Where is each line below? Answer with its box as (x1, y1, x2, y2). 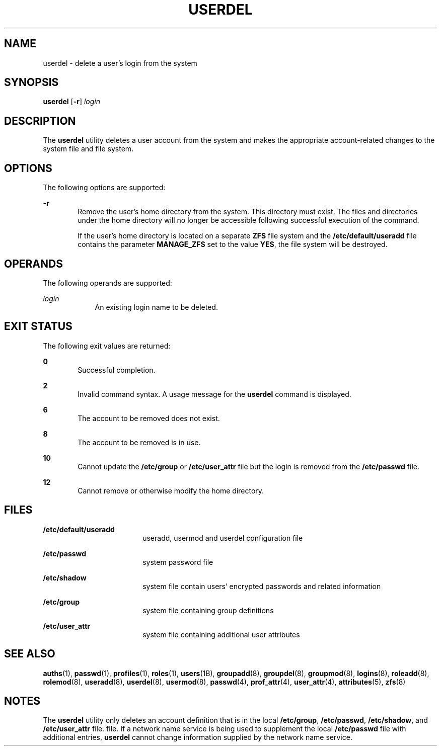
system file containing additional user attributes (142, 630, 300, 639)
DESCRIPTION (4, 114, 76, 127)
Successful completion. (78, 365, 156, 374)
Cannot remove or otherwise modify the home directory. (78, 486, 264, 495)
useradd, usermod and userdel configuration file (142, 533, 303, 542)
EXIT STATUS (4, 320, 72, 333)
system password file (142, 557, 213, 566)
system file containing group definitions (142, 606, 274, 615)
